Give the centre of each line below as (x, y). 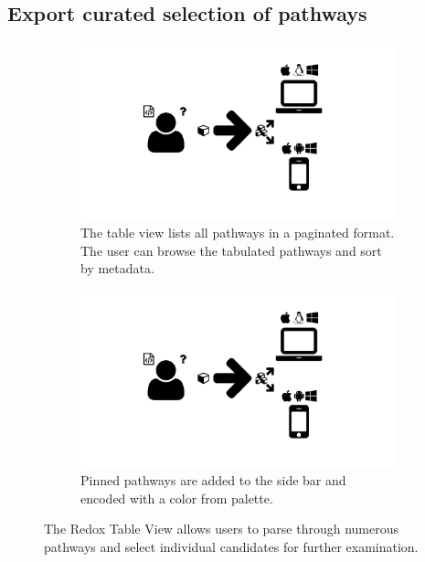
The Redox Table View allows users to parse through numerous (222, 529)
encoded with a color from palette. (177, 498)
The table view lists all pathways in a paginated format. (238, 233)
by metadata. (117, 268)
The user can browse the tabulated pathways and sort (231, 250)
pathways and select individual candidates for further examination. (231, 546)
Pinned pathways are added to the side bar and (213, 480)
